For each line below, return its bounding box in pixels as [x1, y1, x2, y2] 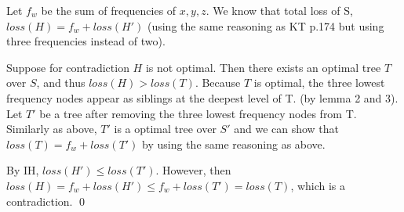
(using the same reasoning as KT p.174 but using [147, 17, 384, 34]
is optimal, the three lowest [253, 74, 385, 91]
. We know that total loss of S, [206, 2, 353, 18]
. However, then [155, 162, 231, 178]
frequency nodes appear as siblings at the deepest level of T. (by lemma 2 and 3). [6, 89, 399, 106]
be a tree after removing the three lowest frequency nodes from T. [39, 105, 357, 121]
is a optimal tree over [114, 120, 217, 137]
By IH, [6, 162, 39, 178]
